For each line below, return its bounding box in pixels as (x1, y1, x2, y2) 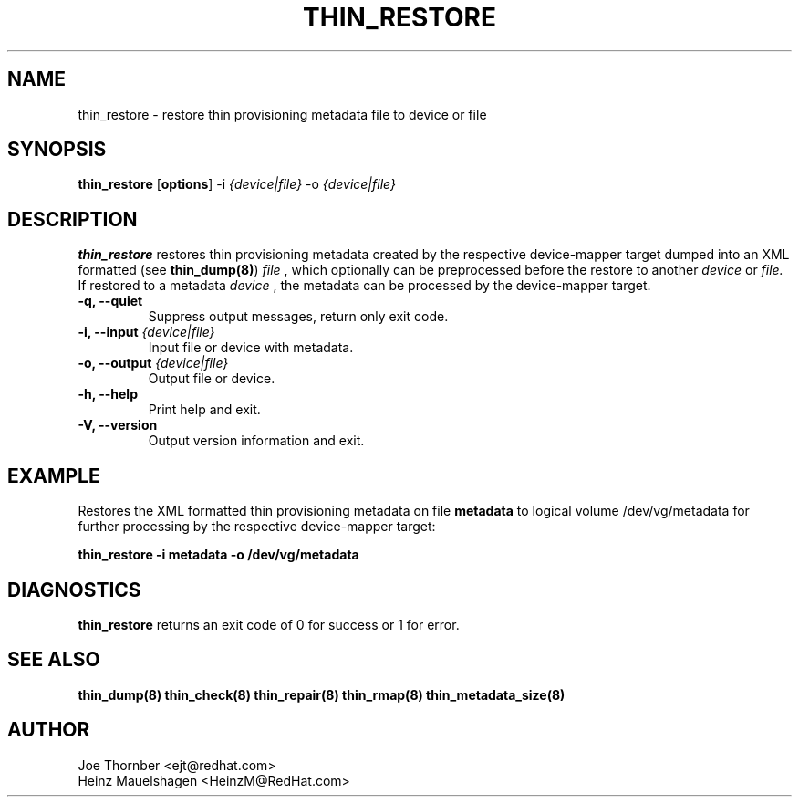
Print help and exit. (148, 402, 261, 418)
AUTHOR (7, 718, 90, 742)
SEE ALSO (7, 648, 100, 672)
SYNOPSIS (7, 138, 107, 162)
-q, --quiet (78, 293, 143, 309)
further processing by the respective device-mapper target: (78, 518, 436, 535)
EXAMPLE (7, 464, 100, 487)
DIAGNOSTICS (7, 578, 141, 601)
